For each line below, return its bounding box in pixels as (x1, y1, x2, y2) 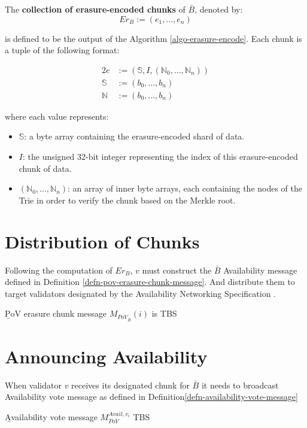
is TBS (151, 307, 177, 320)
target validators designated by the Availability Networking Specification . (5, 287, 276, 299)
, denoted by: (194, 3, 243, 15)
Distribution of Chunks (5, 229, 200, 253)
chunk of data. (19, 162, 72, 174)
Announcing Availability (5, 344, 208, 368)
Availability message (223, 263, 297, 276)
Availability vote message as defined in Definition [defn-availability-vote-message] (5, 390, 298, 403)
